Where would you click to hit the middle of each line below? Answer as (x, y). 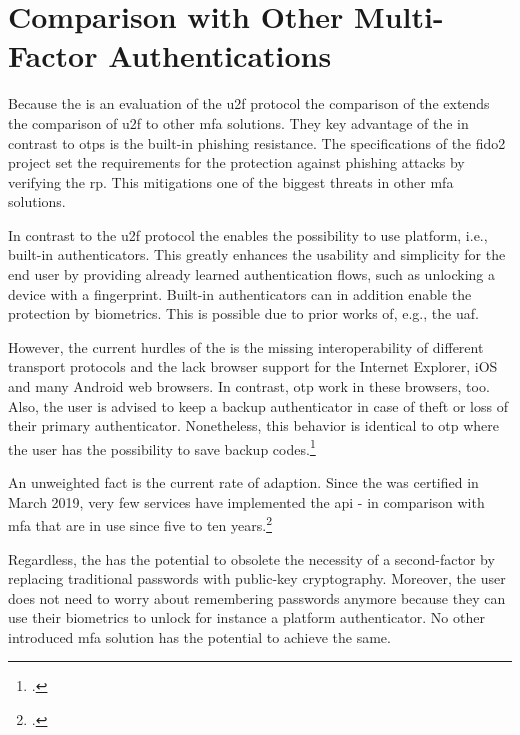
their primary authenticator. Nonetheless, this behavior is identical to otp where (253, 425)
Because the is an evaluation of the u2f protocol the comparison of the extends (249, 103)
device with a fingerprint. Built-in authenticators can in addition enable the (240, 293)
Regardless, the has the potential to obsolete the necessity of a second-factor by (251, 558)
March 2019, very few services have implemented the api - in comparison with (246, 501)
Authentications (220, 55)
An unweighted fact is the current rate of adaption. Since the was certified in (243, 482)
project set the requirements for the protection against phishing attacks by (236, 162)
